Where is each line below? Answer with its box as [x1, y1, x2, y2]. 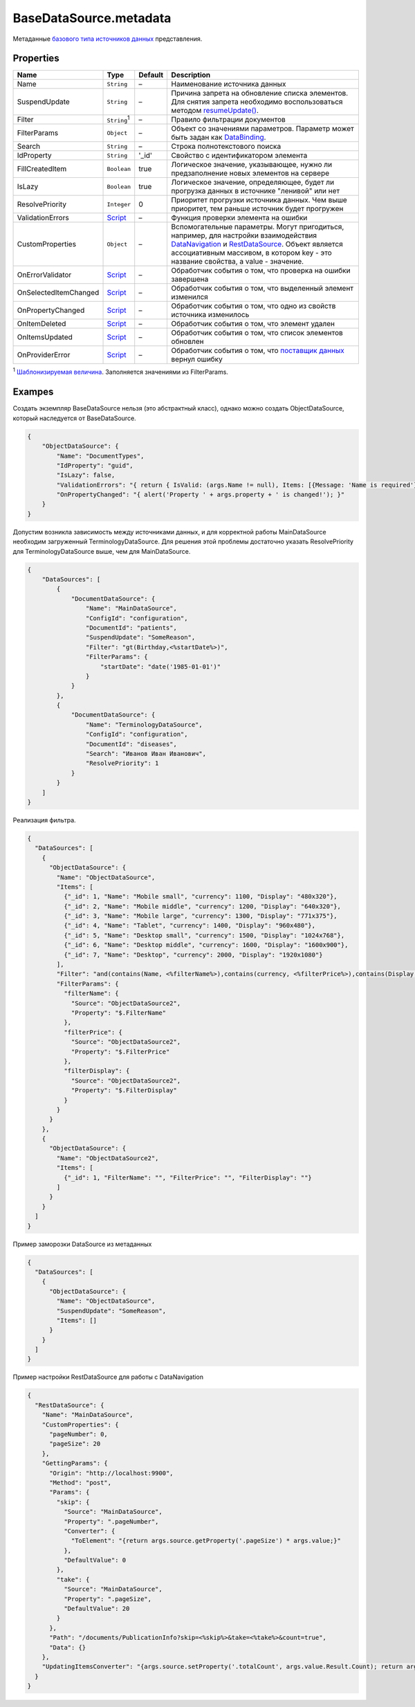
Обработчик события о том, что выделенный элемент [171, 284, 354, 293]
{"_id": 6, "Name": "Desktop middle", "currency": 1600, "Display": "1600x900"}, [63, 941, 349, 949]
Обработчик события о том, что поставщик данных [171, 346, 345, 356]
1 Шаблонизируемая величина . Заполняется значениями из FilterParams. [12, 367, 228, 377]
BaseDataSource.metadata [12, 10, 172, 26]
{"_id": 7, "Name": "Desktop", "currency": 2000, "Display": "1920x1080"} [63, 950, 323, 959]
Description [171, 70, 211, 80]
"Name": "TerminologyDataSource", [85, 721, 203, 728]
